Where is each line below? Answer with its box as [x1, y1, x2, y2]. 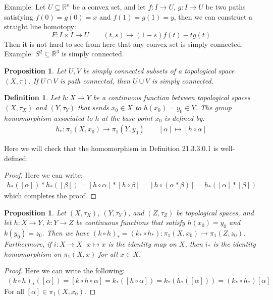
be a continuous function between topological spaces [93, 92, 250, 103]
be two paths [205, 2, 246, 12]
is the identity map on [108, 238, 177, 249]
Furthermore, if [4, 238, 51, 249]
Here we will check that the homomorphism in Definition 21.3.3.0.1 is [4, 143, 219, 154]
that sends [77, 102, 109, 112]
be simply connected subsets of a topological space [83, 65, 235, 76]
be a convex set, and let [72, 2, 146, 12]
